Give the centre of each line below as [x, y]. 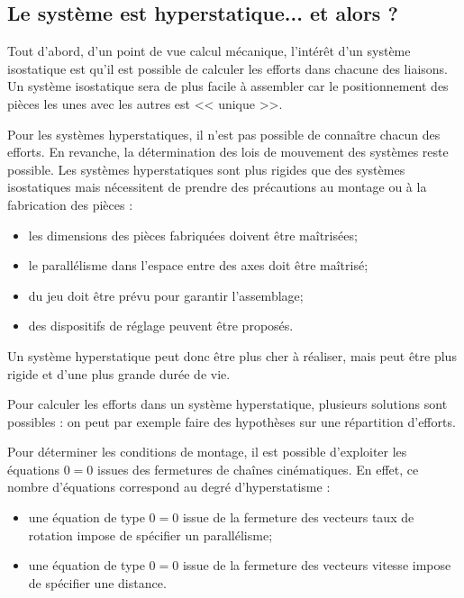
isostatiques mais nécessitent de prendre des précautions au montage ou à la [217, 187]
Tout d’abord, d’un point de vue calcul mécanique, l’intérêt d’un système [209, 51]
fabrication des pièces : [70, 204]
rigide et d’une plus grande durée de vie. [119, 373]
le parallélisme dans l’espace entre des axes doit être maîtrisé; [198, 265]
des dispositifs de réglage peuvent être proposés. [161, 326]
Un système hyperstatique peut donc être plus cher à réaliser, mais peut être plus [232, 355]
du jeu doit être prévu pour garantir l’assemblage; [166, 295]
